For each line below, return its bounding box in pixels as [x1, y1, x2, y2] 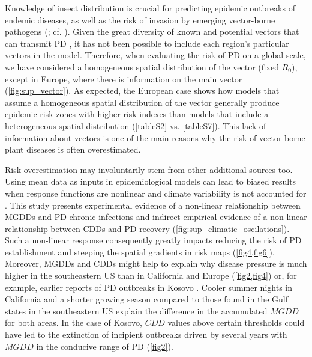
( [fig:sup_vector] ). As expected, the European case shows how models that [5, 84, 280, 97]
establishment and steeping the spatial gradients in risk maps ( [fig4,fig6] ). [5, 245, 275, 258]
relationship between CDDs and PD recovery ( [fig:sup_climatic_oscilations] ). [5, 222, 290, 234]
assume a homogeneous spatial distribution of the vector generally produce [5, 96, 280, 108]
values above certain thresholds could [167, 316, 305, 329]
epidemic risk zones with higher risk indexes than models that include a [5, 108, 269, 120]
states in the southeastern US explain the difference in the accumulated [5, 304, 268, 317]
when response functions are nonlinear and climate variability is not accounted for [5, 186, 307, 199]
